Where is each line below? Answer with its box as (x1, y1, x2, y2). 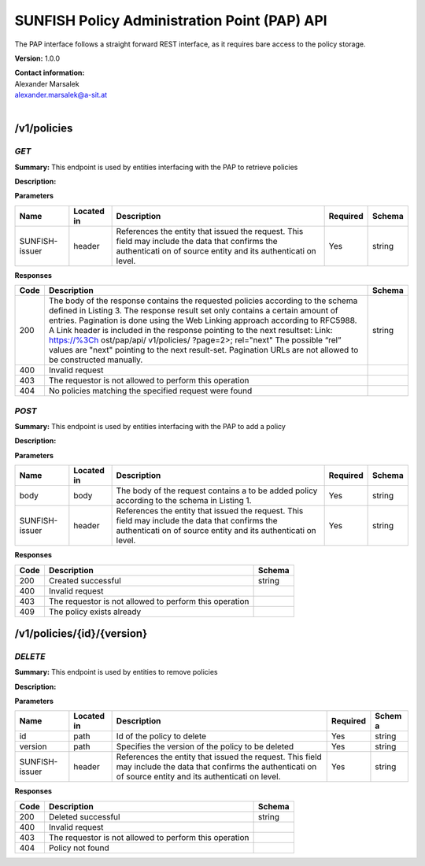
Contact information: (14, 68, 85, 78)
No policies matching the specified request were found (48, 386, 253, 397)
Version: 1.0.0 (14, 54, 61, 63)
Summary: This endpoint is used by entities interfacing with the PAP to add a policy (14, 421, 286, 431)
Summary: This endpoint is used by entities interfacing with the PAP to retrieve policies (14, 162, 298, 172)
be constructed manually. (48, 354, 143, 365)
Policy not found (48, 842, 109, 853)
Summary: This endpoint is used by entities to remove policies (14, 668, 218, 677)
